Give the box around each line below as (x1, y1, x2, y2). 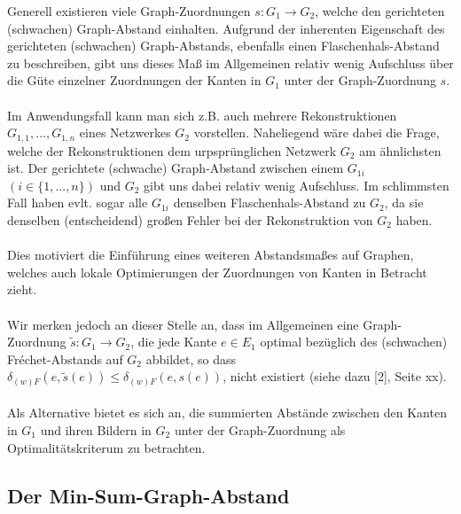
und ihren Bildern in (40, 421, 152, 440)
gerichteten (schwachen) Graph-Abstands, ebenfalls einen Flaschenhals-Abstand (7, 36, 440, 55)
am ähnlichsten (359, 141, 441, 160)
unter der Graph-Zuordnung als (174, 421, 346, 440)
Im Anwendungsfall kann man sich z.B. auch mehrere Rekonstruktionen (7, 105, 397, 124)
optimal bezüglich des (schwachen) (260, 332, 448, 351)
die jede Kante (137, 332, 217, 351)
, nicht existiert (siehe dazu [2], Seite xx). (223, 367, 447, 385)
